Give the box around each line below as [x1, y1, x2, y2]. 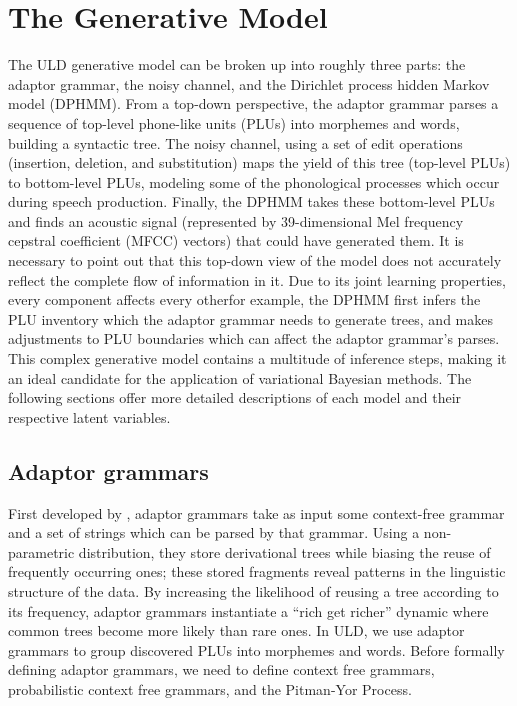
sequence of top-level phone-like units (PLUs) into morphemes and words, [8, 112, 460, 133]
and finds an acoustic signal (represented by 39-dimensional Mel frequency [8, 210, 464, 231]
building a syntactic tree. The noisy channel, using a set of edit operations [8, 132, 463, 153]
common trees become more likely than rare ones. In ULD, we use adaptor [8, 620, 465, 641]
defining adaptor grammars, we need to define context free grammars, [8, 659, 435, 680]
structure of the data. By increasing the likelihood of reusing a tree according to [8, 580, 499, 601]
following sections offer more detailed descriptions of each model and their [8, 387, 462, 408]
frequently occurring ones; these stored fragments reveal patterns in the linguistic [8, 561, 506, 582]
